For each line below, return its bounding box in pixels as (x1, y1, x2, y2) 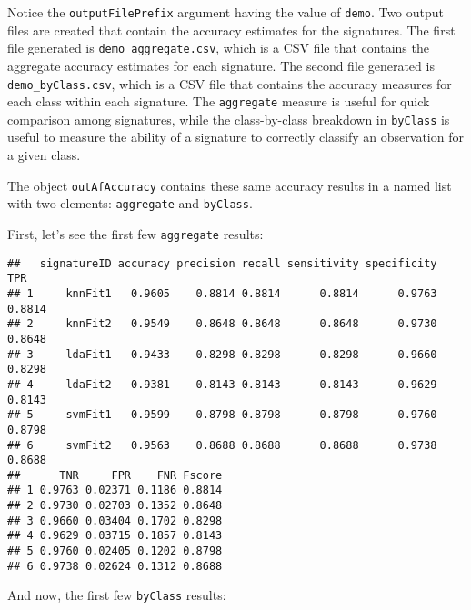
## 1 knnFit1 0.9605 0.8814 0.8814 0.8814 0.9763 (7, 286, 437, 300)
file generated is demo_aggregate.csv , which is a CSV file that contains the (7, 38, 429, 57)
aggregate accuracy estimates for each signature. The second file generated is (7, 55, 435, 75)
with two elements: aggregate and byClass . (7, 194, 253, 213)
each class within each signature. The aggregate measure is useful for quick (7, 92, 430, 111)
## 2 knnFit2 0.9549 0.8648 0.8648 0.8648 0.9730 (7, 317, 437, 331)
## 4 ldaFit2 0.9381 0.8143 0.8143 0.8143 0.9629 (7, 377, 437, 391)
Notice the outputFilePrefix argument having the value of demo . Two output (7, 3, 445, 21)
